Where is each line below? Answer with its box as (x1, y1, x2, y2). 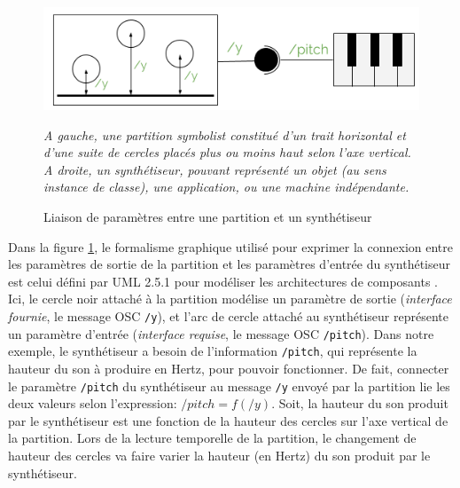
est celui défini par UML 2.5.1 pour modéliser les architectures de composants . (8, 272, 439, 290)
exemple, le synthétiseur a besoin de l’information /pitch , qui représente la (8, 342, 417, 360)
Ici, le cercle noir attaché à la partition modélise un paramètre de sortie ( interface (8, 289, 452, 308)
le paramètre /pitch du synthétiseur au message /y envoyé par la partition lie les (8, 376, 450, 395)
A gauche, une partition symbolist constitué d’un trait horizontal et (43, 125, 406, 144)
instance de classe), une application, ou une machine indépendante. (43, 177, 409, 196)
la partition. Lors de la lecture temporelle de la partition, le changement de (8, 429, 417, 447)
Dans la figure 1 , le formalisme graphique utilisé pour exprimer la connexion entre (8, 237, 454, 256)
